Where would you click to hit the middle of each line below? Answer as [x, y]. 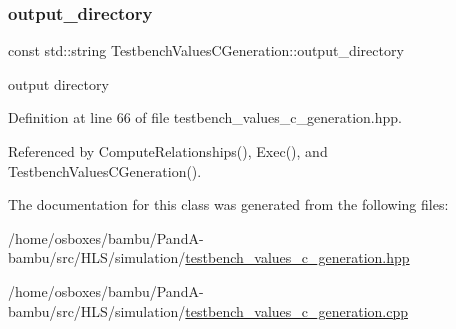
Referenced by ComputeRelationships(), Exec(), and [168, 151]
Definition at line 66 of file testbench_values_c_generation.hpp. [205, 117]
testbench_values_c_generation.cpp [297, 310]
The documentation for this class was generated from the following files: [228, 204]
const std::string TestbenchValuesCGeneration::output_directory [206, 50]
